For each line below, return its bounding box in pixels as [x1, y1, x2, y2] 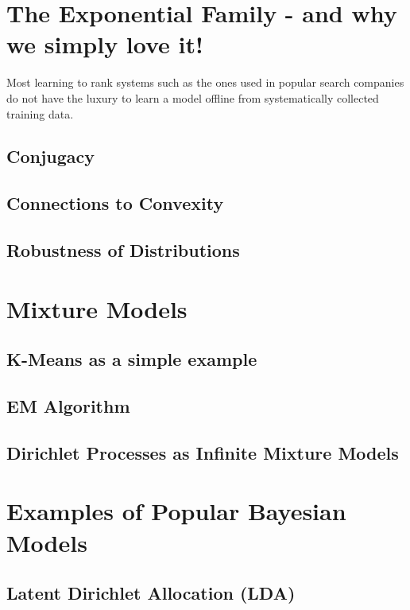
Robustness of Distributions [6, 238, 240, 262]
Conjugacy [6, 144, 95, 169]
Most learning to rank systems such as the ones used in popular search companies [6, 74, 404, 91]
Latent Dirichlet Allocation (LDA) [6, 581, 296, 605]
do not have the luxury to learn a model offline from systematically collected [6, 89, 379, 106]
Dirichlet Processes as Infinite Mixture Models [6, 440, 399, 464]
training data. [6, 105, 74, 122]
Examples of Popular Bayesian [6, 495, 346, 527]
